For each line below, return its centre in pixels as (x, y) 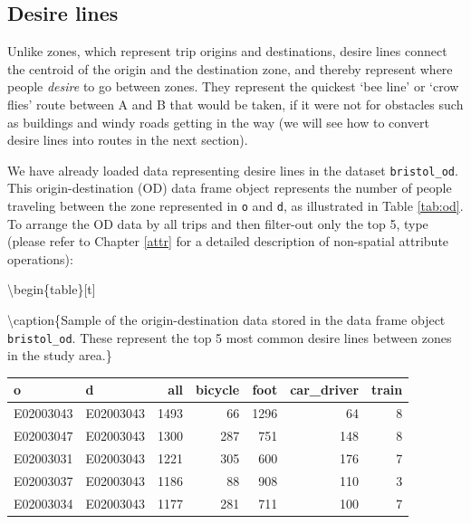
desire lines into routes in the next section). (128, 140)
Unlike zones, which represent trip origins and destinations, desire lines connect (227, 51)
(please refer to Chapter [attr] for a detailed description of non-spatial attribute (228, 241)
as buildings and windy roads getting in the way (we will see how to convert (218, 122)
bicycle (218, 390)
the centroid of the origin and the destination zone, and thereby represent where (230, 68)
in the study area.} (60, 355)
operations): (40, 258)
